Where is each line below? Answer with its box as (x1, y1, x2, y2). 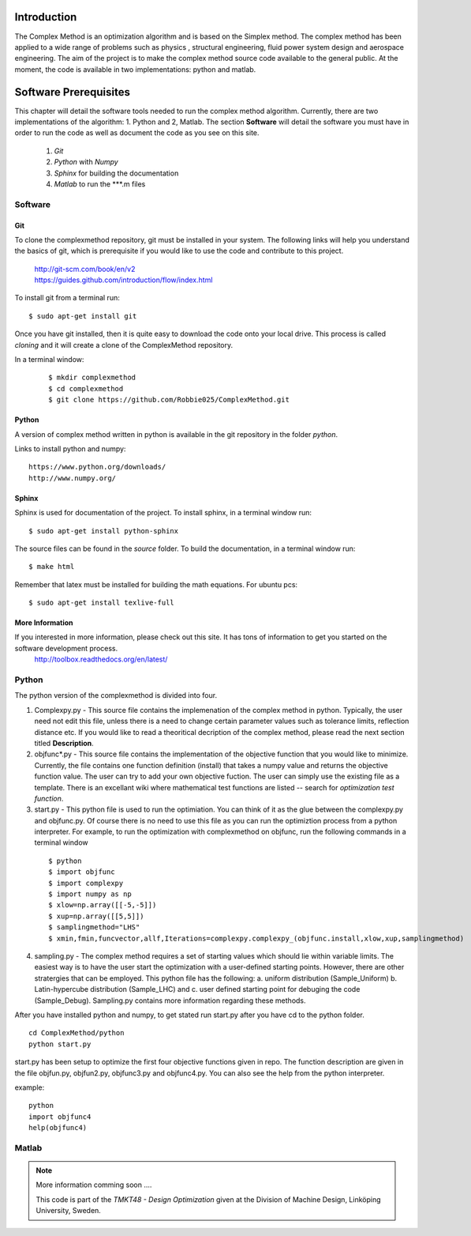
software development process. (14, 643, 118, 653)
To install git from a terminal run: (14, 293, 120, 303)
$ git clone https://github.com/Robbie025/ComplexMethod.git (48, 395, 290, 405)
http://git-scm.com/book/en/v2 (34, 264, 136, 273)
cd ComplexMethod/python (28, 1028, 125, 1038)
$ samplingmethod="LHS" (48, 923, 140, 932)
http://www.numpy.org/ (28, 473, 117, 482)
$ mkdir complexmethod (48, 373, 136, 382)
